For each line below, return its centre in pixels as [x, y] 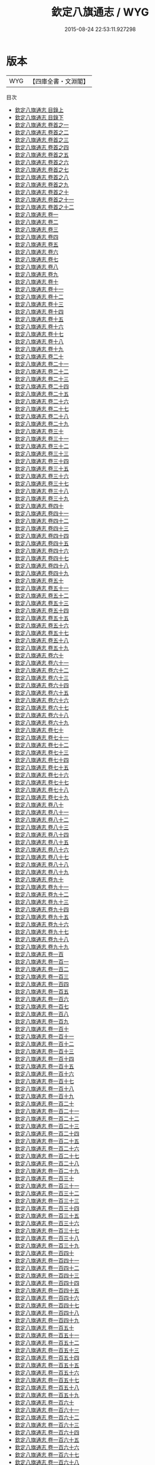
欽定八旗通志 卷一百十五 [44, 1066]
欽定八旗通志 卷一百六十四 [47, 1432]
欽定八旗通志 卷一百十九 [44, 1096]
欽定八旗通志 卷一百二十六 [47, 1148]
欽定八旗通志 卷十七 [39, 334]
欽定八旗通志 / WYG [100, 12]
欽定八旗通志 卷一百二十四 [47, 1133]
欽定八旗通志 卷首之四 [42, 147]
